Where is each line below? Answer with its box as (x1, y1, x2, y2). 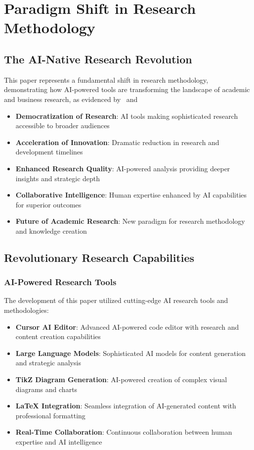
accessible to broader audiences (15, 120, 110, 131)
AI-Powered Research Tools (4, 276, 117, 288)
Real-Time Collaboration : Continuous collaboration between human (15, 427, 232, 437)
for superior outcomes (15, 199, 82, 209)
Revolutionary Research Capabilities (4, 250, 195, 265)
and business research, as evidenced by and (4, 94, 138, 104)
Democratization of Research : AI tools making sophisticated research (15, 110, 238, 121)
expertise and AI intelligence (15, 437, 102, 447)
